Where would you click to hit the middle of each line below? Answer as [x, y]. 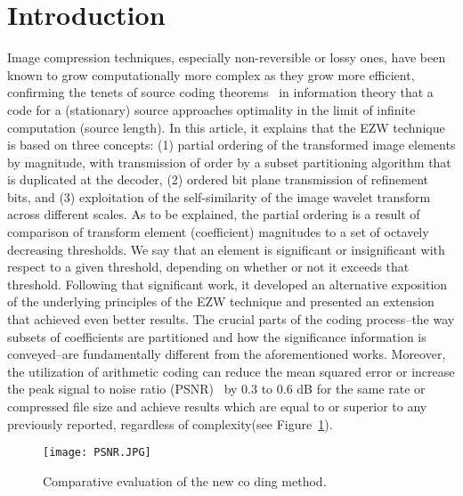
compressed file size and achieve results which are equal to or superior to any [217, 406]
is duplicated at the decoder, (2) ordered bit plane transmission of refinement [218, 179]
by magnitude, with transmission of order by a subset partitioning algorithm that [229, 162]
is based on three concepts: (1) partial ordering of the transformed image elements [231, 145]
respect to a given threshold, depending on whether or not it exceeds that [208, 267]
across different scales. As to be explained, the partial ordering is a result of [214, 214]
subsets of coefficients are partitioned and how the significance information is [217, 336]
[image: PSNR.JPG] [97, 453]
